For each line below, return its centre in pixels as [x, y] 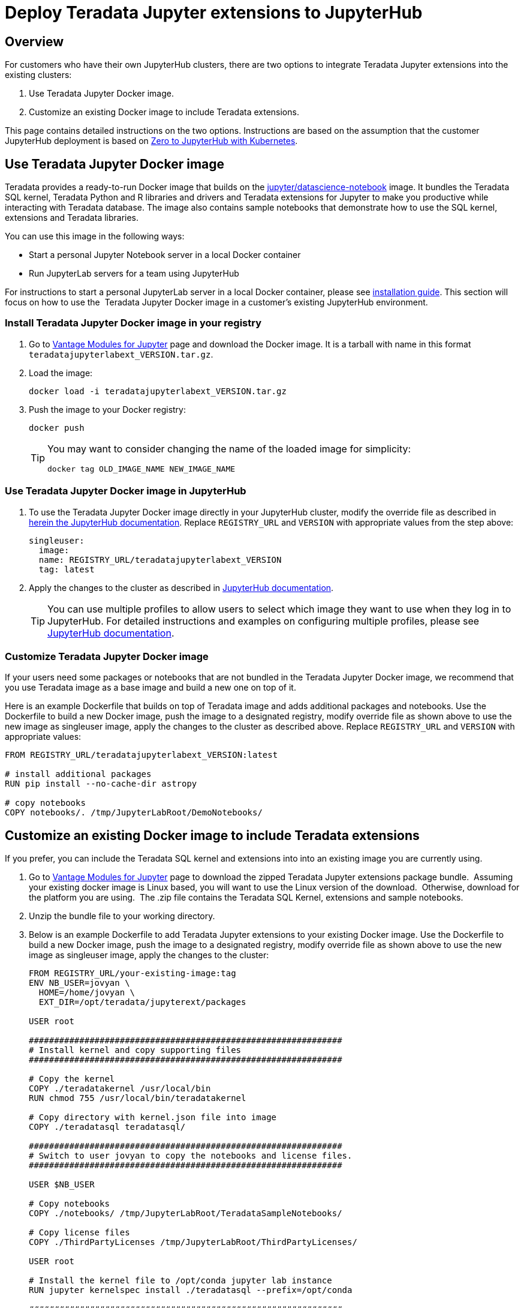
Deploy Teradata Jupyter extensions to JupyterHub [214, 13]
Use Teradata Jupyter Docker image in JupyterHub [126, 491]
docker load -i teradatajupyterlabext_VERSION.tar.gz [158, 391]
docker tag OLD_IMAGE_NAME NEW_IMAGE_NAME [141, 469]
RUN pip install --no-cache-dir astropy [101, 784]
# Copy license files [79, 1233]
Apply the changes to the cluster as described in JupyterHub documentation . [181, 587]
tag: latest [67, 569]
